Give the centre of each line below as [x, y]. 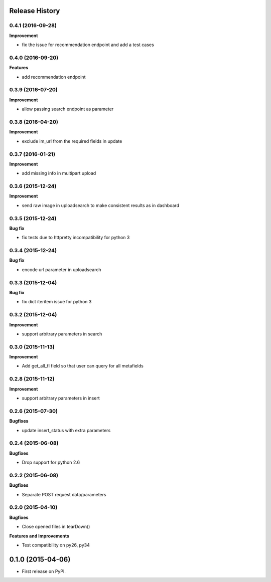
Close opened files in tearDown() [56, 527]
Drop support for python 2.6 [51, 462]
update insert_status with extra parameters [66, 430]
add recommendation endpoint [54, 77]
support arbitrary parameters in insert [61, 398]
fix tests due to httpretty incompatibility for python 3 [76, 238]
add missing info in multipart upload [59, 173]
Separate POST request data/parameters [64, 494]
